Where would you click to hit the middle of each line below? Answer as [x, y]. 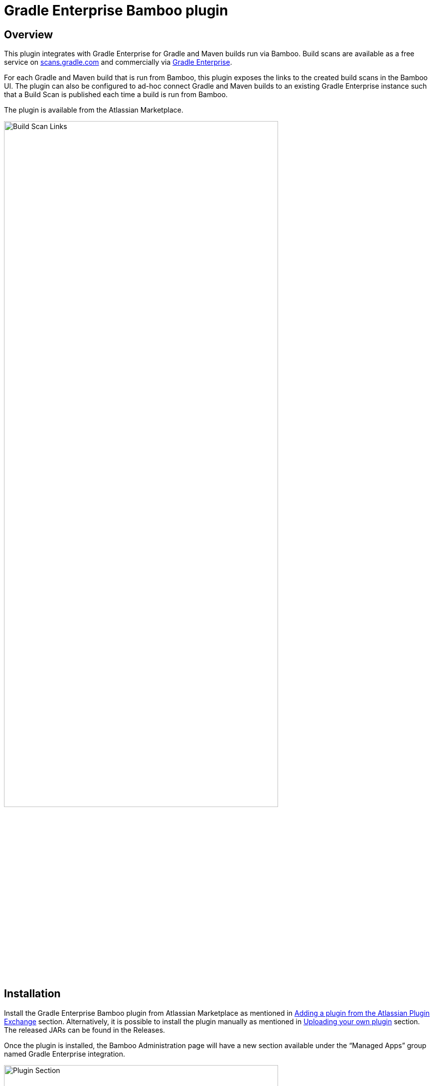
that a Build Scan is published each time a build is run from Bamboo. [116, 95]
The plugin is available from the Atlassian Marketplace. [94, 110]
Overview [29, 34]
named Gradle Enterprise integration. [65, 1054]
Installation [32, 994]
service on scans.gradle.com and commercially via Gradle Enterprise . [118, 62]
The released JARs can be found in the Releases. [85, 1030]
